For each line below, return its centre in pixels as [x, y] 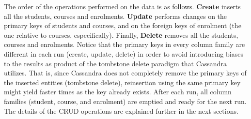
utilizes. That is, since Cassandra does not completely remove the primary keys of [125, 73]
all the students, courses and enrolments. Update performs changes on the [116, 16]
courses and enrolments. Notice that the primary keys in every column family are [125, 44]
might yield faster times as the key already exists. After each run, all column [118, 92]
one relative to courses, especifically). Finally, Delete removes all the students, [121, 35]
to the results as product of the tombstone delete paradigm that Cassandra [115, 63]
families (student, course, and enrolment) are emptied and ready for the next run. [125, 101]
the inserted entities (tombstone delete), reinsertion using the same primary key [122, 82]
